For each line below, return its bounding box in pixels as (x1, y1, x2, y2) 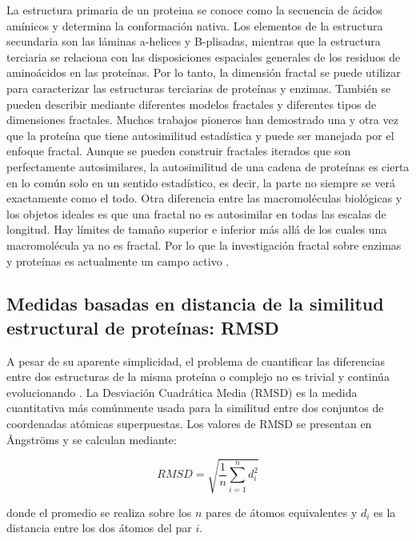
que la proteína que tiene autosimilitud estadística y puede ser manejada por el (6, 126, 394, 143)
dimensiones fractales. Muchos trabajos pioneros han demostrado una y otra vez (6, 111, 398, 128)
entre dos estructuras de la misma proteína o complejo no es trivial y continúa (6, 368, 390, 385)
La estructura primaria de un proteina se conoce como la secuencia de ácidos (6, 2, 383, 18)
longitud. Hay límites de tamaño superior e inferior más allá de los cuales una (6, 221, 387, 238)
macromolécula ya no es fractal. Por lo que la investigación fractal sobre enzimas (6, 236, 402, 253)
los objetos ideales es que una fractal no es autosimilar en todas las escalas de (6, 205, 386, 222)
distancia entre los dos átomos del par (6, 519, 192, 536)
